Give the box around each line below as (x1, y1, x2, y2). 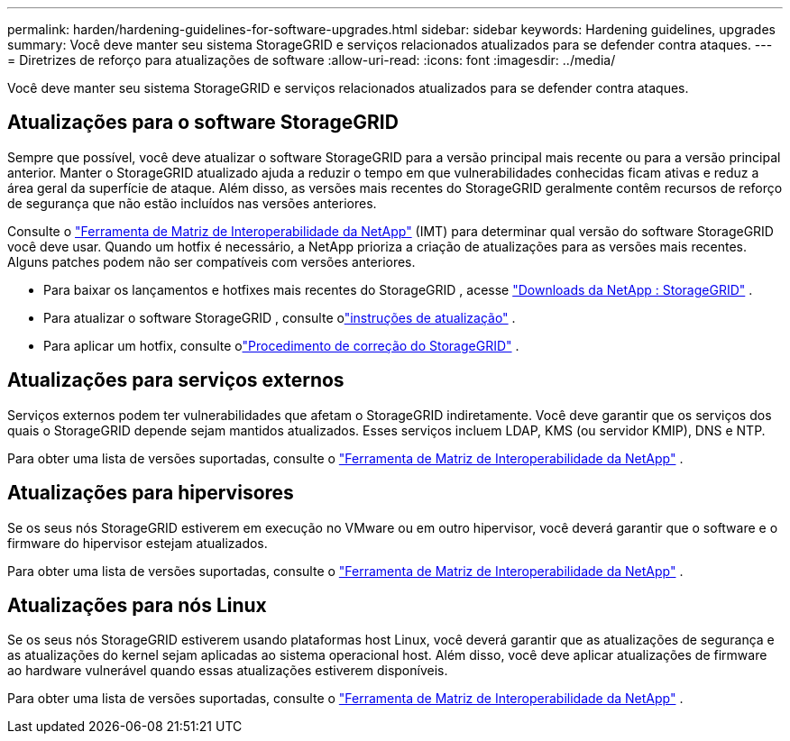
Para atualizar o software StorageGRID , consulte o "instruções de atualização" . (43, 309, 516, 325)
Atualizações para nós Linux (7, 593, 267, 617)
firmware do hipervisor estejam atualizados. (7, 535, 268, 551)
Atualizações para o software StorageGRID (7, 111, 399, 134)
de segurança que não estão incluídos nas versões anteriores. (7, 195, 377, 211)
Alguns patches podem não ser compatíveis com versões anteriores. (7, 253, 416, 270)
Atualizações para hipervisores (7, 481, 294, 505)
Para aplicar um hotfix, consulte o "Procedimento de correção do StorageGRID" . (43, 337, 519, 353)
